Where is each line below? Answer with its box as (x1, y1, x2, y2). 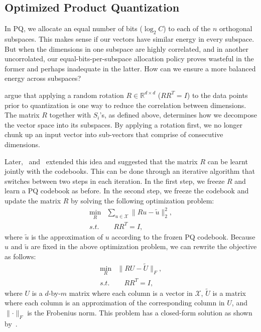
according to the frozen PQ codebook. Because (111, 231, 255, 242)
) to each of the (163, 23, 211, 34)
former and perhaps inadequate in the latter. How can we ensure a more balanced (5, 63, 256, 73)
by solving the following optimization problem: (71, 195, 214, 205)
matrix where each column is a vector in (69, 287, 193, 298)
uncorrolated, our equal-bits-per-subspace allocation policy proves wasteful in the (5, 53, 254, 64)
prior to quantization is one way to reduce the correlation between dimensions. (5, 99, 246, 110)
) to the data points (187, 89, 248, 100)
